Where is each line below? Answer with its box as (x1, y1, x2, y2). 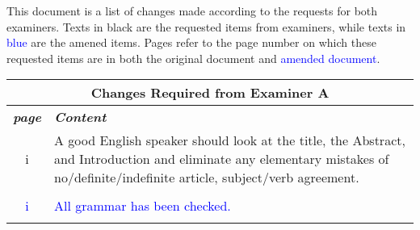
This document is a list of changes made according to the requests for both (6, 2, 378, 19)
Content (54, 107, 107, 127)
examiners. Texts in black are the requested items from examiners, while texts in (6, 18, 406, 35)
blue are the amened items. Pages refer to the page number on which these (6, 34, 376, 51)
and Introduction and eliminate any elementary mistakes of (54, 149, 389, 169)
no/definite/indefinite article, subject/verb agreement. (54, 168, 359, 187)
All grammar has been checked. (54, 196, 231, 215)
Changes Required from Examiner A (90, 83, 330, 102)
